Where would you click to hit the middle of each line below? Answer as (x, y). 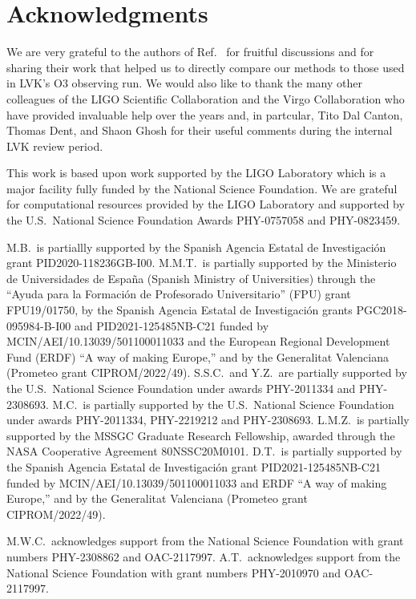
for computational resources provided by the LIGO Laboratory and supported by (206, 204)
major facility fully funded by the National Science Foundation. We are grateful (202, 188)
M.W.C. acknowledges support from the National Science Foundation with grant (205, 541)
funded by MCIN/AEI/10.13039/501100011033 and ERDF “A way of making (197, 482)
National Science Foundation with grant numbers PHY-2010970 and (174, 572)
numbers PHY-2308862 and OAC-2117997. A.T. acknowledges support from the (204, 556)
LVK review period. (55, 146)
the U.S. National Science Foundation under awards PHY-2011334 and (181, 388)
